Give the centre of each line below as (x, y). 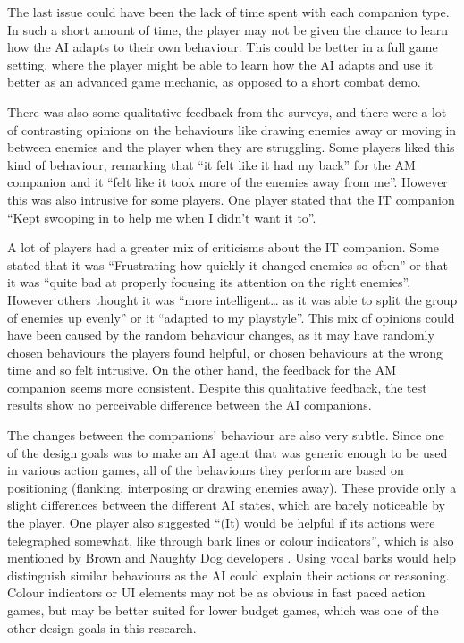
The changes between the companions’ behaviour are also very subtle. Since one (226, 435)
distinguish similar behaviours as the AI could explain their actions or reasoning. (228, 575)
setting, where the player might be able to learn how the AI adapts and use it (220, 64)
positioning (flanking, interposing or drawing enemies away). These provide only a (232, 487)
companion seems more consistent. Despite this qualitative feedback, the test (217, 387)
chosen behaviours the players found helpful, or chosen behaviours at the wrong (225, 352)
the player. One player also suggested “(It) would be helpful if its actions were (221, 523)
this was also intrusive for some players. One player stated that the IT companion (231, 199)
